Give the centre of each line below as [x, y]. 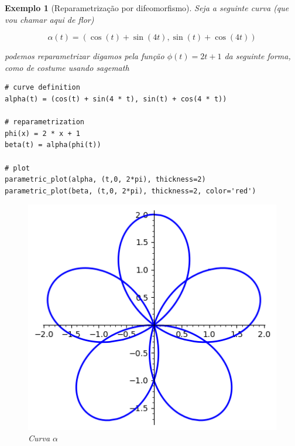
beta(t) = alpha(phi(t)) [53, 145]
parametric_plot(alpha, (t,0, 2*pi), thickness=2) [105, 180]
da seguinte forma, [258, 56]
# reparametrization [45, 122]
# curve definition [42, 88]
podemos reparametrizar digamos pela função [85, 56]
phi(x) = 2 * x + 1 [42, 133]
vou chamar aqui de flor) [49, 19]
